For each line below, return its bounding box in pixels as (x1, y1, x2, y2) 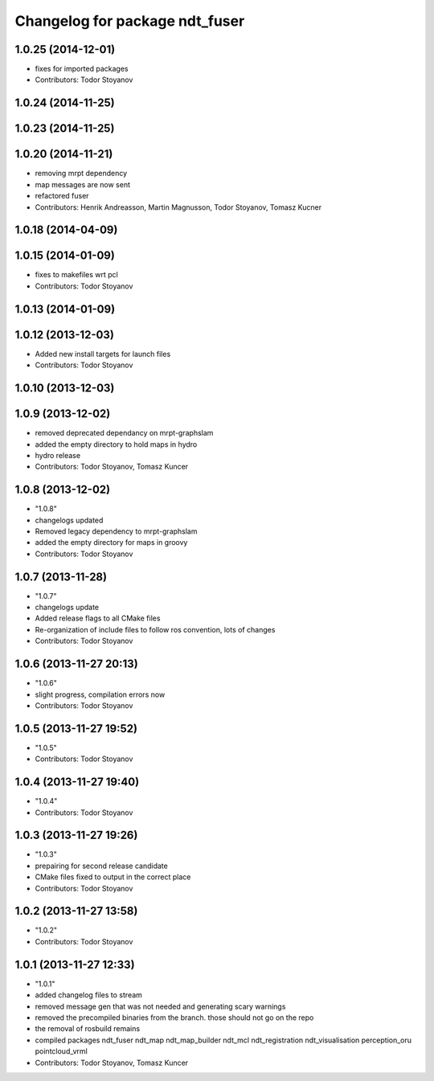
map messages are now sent (35, 179, 130, 189)
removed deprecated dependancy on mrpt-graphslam (35, 428, 214, 438)
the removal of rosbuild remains (35, 1024, 141, 1034)
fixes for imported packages (35, 64, 129, 74)
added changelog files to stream (35, 990, 142, 1000)
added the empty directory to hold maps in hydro (35, 439, 198, 449)
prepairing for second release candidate (35, 861, 168, 870)
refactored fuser (35, 191, 89, 201)
